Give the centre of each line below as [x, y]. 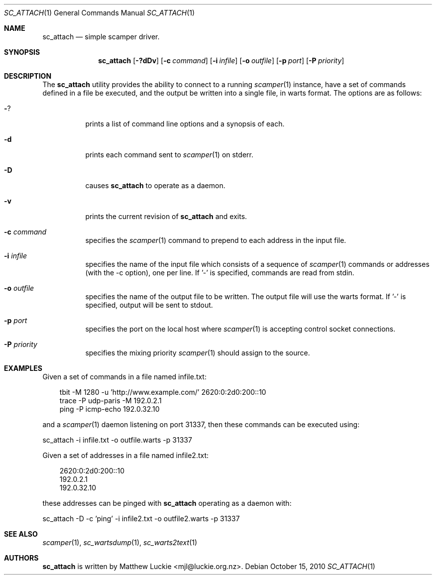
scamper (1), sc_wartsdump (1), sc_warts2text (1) [120, 542]
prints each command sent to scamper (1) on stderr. [169, 155]
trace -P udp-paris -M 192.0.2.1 [110, 401]
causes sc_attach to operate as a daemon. [155, 185]
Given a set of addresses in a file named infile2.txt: [126, 455]
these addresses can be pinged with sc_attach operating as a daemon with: [167, 503]
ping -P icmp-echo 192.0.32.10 [109, 409]
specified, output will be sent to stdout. [149, 305]
